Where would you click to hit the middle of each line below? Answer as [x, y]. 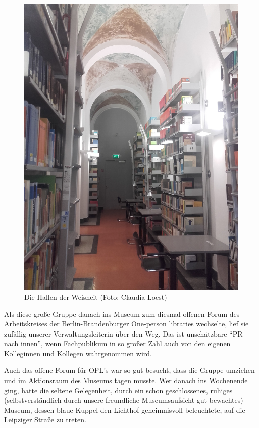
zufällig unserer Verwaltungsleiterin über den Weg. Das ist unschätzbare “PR [123, 333]
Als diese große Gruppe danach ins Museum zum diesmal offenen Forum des [122, 314]
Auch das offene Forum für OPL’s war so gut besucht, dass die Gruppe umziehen [129, 370]
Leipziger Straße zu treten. [45, 420]
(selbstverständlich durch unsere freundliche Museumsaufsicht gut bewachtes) [124, 400]
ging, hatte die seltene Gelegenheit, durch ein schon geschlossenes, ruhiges [118, 390]
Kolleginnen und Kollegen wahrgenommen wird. [78, 353]
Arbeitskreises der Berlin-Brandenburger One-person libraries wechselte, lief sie [126, 324]
